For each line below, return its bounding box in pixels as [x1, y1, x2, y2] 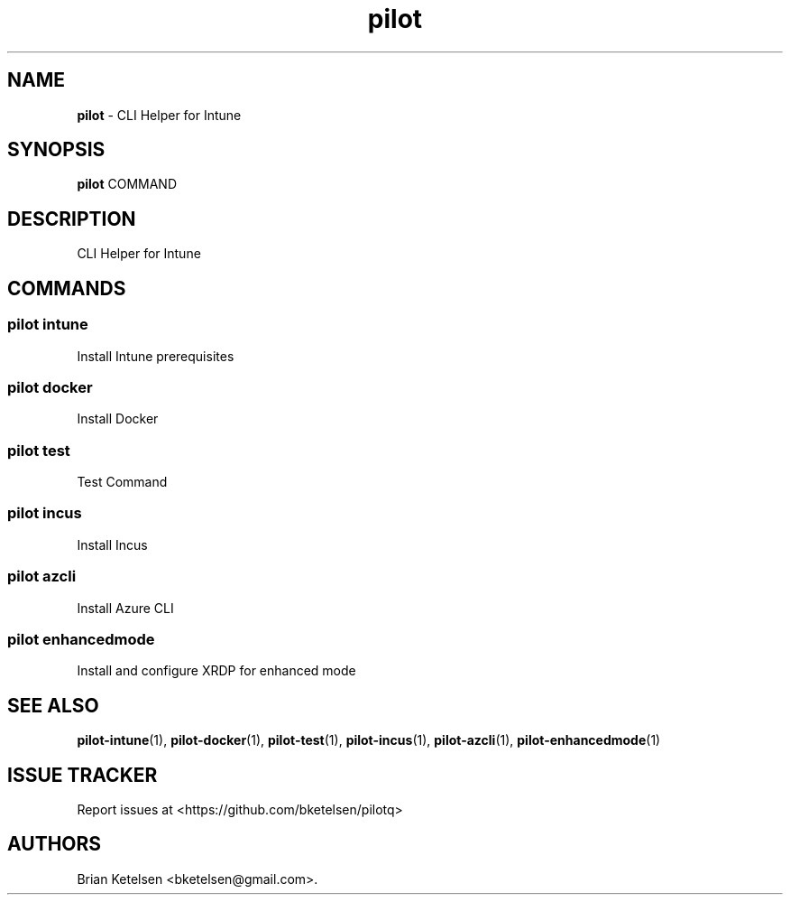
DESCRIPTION [7, 207, 136, 230]
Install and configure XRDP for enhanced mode [77, 663, 356, 679]
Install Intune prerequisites [77, 348, 234, 364]
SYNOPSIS [7, 138, 106, 162]
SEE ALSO [7, 693, 99, 717]
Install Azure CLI [77, 600, 174, 616]
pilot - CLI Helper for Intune [77, 107, 242, 123]
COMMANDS [7, 276, 126, 300]
